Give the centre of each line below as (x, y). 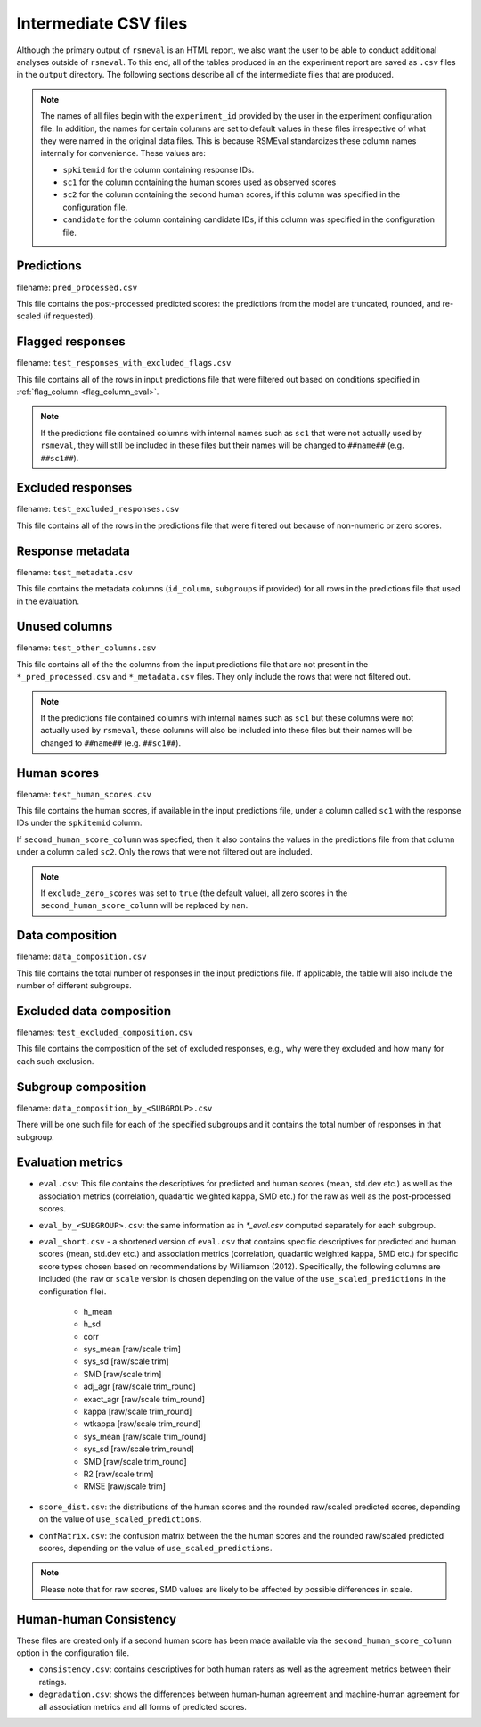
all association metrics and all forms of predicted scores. (143, 1706)
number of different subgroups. (74, 986)
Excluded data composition (94, 1011)
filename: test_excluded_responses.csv (98, 509)
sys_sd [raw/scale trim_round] (139, 1449)
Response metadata (73, 551)
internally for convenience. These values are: (123, 153)
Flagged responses (71, 342)
